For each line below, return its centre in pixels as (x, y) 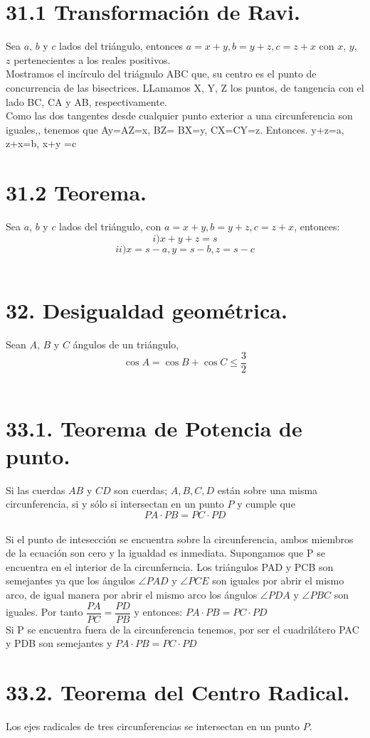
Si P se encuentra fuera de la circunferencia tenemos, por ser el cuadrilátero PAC (183, 629)
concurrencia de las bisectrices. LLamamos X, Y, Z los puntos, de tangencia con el (185, 87)
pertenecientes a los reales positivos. (92, 59)
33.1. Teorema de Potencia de (154, 428)
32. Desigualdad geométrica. (147, 310)
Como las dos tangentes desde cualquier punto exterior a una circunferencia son (179, 116)
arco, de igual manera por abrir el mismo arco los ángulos (132, 595)
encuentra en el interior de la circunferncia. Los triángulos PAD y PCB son (170, 566)
